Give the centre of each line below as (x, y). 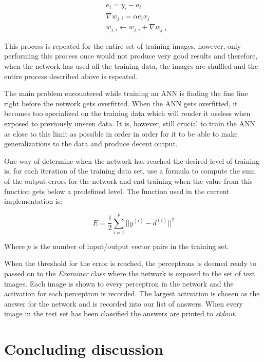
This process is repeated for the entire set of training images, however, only (123, 45)
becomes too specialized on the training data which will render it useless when (127, 113)
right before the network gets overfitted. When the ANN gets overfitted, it (121, 103)
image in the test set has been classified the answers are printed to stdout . (120, 313)
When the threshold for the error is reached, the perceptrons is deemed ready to (130, 263)
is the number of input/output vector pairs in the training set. (131, 246)
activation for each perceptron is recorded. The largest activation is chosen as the (132, 293)
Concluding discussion (84, 349)
